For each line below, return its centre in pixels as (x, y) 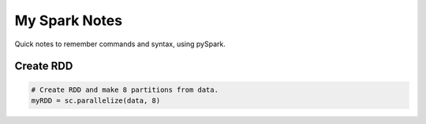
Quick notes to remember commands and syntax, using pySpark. (120, 44)
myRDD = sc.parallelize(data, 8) (96, 100)
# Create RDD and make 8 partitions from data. (125, 89)
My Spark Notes (68, 20)
